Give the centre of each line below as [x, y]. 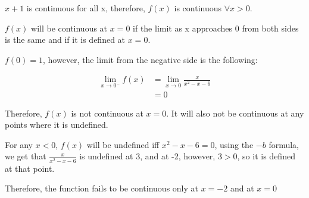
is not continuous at [107, 113]
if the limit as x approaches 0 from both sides [216, 28]
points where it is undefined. [57, 125]
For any [19, 144]
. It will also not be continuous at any [235, 113]
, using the [234, 144]
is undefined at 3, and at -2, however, [147, 156]
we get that [26, 156]
